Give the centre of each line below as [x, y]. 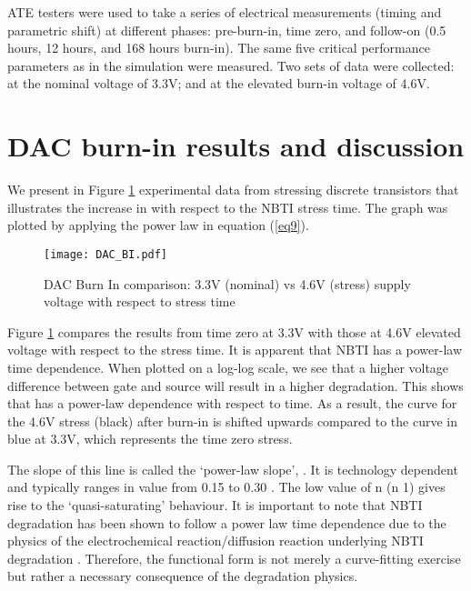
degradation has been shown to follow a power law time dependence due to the [227, 522]
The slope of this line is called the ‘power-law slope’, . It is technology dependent [233, 469]
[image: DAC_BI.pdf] [106, 254]
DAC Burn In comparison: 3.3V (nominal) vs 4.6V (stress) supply [227, 283]
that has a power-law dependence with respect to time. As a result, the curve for [232, 403]
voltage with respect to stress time [140, 301]
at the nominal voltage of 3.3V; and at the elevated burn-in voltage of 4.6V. [219, 83]
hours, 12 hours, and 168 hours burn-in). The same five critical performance [219, 48]
